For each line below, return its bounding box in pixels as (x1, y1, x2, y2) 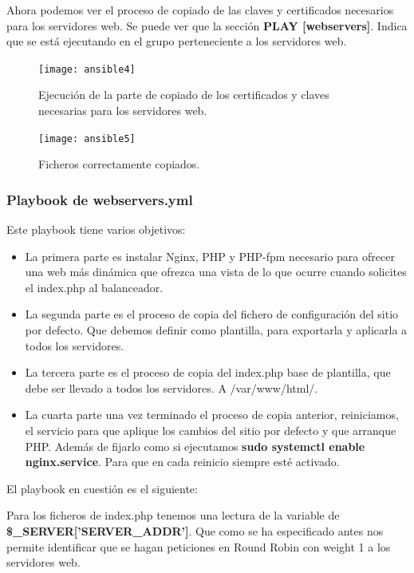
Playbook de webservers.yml (6, 189, 193, 209)
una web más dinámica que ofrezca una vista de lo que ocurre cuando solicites (25, 263, 407, 280)
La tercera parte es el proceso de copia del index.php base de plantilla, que (25, 364, 391, 381)
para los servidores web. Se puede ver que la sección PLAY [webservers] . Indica (6, 17, 408, 34)
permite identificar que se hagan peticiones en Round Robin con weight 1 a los (6, 538, 391, 555)
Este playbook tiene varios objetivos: (6, 221, 186, 238)
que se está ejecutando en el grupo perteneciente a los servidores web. (6, 33, 347, 49)
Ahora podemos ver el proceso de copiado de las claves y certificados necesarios (6, 2, 394, 18)
